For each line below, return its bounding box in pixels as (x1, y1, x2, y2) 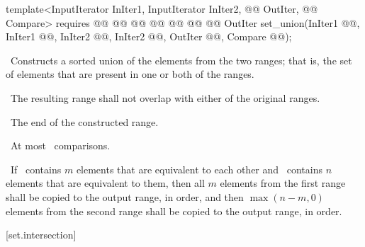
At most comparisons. (10, 138, 111, 153)
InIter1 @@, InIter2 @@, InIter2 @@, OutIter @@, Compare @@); (6, 29, 292, 44)
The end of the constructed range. (10, 114, 159, 129)
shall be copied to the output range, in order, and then (6, 189, 244, 204)
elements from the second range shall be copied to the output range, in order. (6, 203, 342, 218)
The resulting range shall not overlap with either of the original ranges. (10, 90, 320, 105)
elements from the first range (220, 176, 346, 190)
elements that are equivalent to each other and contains (76, 161, 322, 176)
